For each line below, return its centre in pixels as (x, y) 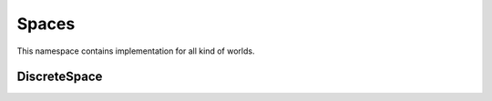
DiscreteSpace (60, 77)
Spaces (46, 24)
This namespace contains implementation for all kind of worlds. (136, 51)
